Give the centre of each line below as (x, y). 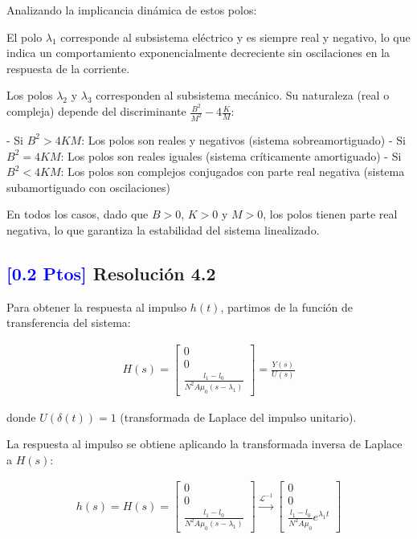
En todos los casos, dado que (78, 214)
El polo (25, 37)
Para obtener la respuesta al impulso (97, 306)
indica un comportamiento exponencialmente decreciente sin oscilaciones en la (198, 53)
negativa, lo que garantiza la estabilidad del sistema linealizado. (163, 229)
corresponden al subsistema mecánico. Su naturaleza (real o (243, 95)
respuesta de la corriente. (68, 68)
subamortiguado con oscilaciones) (89, 187)
